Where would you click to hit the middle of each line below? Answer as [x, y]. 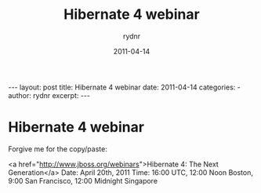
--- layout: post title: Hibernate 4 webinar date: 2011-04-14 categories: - [124, 87]
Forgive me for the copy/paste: [58, 149]
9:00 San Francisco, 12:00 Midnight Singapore [83, 180]
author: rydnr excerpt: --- [49, 95]
